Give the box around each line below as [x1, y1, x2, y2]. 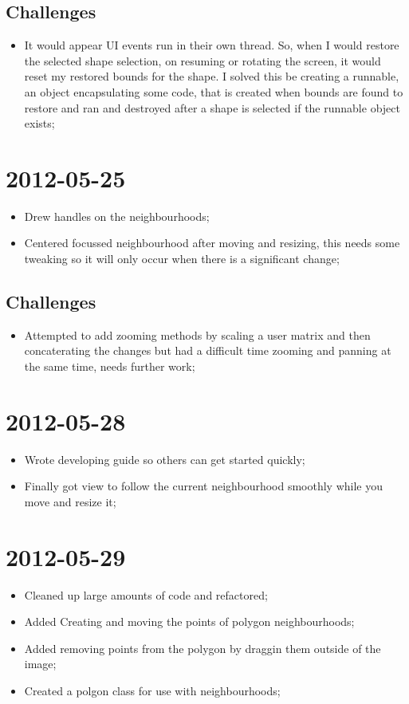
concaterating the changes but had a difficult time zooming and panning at [24, 342, 391, 359]
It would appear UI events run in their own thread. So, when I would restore [24, 37, 399, 53]
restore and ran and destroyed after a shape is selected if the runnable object [24, 99, 400, 116]
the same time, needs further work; [24, 358, 195, 375]
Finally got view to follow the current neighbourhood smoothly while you [24, 478, 383, 494]
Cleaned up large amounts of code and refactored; [24, 586, 268, 603]
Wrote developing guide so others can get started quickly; [24, 450, 305, 467]
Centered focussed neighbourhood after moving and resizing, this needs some [24, 234, 400, 251]
